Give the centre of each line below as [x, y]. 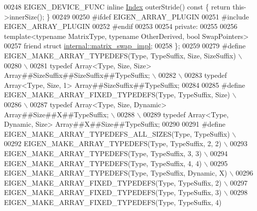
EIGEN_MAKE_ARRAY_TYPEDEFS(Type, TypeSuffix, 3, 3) [103, 153]
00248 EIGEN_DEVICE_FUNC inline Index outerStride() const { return [117, 6]
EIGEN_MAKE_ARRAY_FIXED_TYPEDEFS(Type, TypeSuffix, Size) [117, 95]
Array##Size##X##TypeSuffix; [57, 114]
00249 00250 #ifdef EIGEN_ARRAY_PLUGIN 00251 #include [151, 16]
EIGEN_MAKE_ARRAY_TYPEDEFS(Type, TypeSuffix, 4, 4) [103, 163]
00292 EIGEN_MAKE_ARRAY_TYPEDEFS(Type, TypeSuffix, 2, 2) [113, 143]
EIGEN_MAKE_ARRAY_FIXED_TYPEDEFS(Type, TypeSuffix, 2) [113, 182]
